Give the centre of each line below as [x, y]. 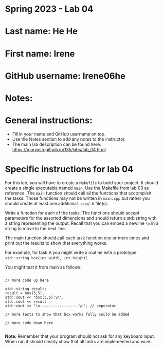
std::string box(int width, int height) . [47, 257]
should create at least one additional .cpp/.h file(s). [57, 203]
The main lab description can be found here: [56, 144]
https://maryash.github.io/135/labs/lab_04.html [59, 149]
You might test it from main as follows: [43, 267]
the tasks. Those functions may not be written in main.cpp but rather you [77, 198]
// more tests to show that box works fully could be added [67, 314]
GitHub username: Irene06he [65, 76]
